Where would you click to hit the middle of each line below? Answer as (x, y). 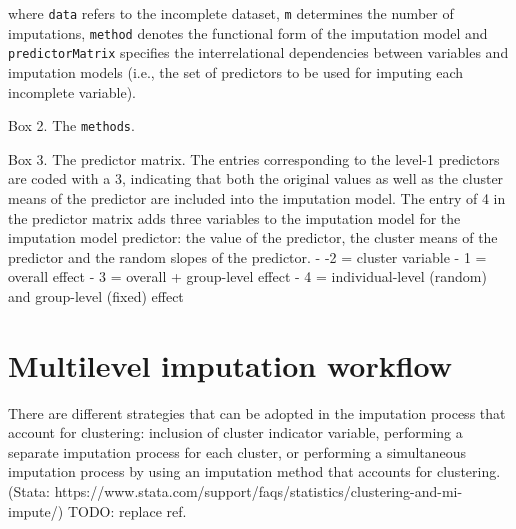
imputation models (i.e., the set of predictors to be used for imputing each (236, 71)
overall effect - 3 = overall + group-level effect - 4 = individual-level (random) (247, 276)
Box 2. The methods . (71, 125)
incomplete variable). (72, 91)
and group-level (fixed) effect (96, 295)
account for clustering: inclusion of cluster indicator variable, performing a (235, 432)
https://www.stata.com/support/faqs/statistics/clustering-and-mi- (258, 491)
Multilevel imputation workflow (230, 364)
